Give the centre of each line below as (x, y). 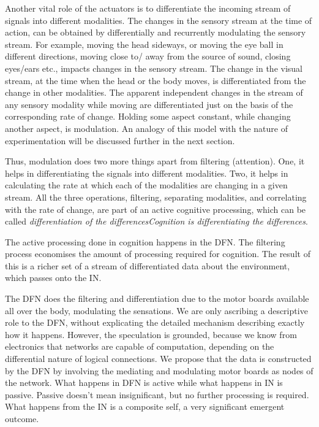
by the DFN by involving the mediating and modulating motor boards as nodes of (159, 370)
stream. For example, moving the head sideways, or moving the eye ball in (144, 44)
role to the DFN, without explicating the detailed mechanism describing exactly (155, 322)
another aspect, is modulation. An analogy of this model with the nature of (146, 128)
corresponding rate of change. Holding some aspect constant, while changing (148, 116)
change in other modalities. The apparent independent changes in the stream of (154, 92)
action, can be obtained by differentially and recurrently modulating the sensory (156, 32)
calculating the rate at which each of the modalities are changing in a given (146, 185)
